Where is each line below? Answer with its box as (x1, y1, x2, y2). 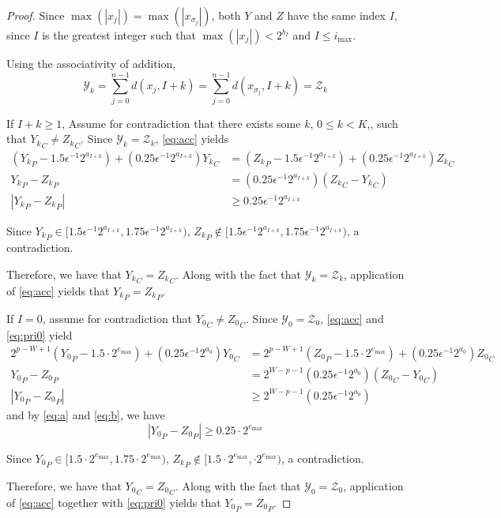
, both (211, 7, 241, 23)
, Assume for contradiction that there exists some (62, 114, 301, 131)
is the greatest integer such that (42, 27, 196, 43)
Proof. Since (6, 7, 65, 23)
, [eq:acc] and (320, 310, 384, 326)
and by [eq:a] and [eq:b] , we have (6, 406, 165, 422)
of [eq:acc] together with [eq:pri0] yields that (6, 494, 221, 511)
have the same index (287, 7, 386, 23)
